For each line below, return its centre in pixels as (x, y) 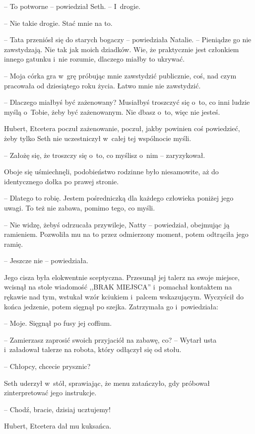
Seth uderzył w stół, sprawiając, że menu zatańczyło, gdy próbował (107, 383)
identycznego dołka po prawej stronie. (62, 181)
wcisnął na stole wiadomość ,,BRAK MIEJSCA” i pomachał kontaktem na (118, 287)
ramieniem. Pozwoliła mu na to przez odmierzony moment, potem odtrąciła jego (126, 234)
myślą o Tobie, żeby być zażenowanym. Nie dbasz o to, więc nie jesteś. (112, 111)
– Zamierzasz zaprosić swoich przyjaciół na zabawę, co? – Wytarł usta (110, 339)
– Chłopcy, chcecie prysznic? (47, 366)
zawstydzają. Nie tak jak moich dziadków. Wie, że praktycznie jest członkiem (122, 49)
